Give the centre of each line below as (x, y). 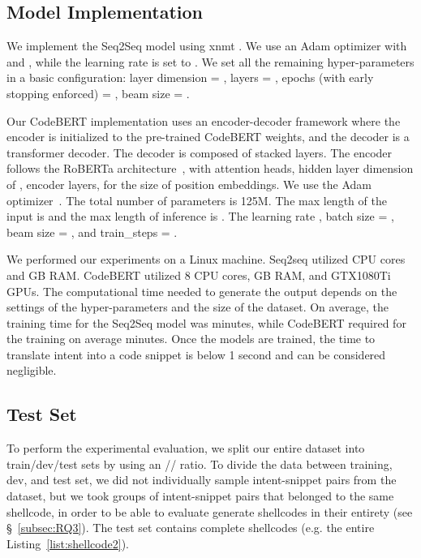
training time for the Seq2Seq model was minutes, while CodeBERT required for (206, 322)
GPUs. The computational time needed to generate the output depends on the (202, 291)
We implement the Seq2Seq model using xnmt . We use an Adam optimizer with (207, 46)
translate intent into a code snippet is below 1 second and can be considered (196, 354)
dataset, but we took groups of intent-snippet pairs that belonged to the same (200, 496)
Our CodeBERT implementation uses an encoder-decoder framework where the (204, 120)
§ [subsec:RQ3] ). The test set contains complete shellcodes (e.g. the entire (191, 528)
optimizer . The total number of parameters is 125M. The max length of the (197, 200)
